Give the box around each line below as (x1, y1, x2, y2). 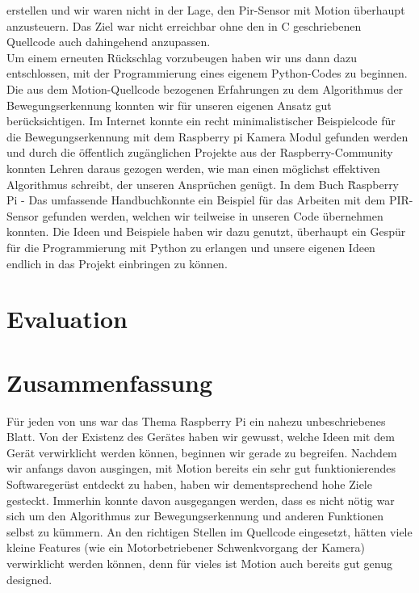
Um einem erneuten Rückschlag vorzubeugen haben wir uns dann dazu (6, 48, 358, 65)
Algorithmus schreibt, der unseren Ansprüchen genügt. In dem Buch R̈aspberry (6, 175, 400, 192)
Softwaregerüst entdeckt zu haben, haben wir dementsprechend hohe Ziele (6, 475, 372, 492)
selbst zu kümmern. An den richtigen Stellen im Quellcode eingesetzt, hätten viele (6, 523, 413, 540)
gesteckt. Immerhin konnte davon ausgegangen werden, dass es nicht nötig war (6, 491, 395, 508)
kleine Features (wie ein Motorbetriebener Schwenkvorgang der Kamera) (6, 539, 365, 556)
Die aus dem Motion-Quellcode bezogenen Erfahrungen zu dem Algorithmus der (6, 80, 404, 97)
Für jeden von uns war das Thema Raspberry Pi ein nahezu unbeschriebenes (6, 412, 386, 429)
